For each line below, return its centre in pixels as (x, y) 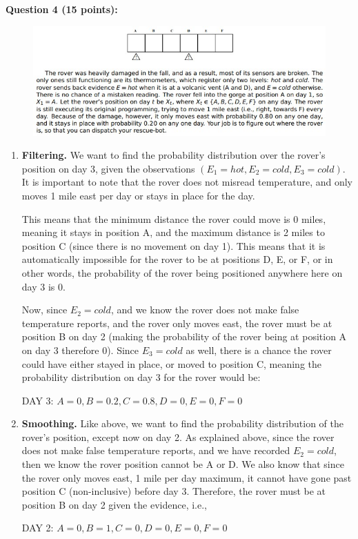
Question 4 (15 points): (62, 9)
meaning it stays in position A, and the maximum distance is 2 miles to (173, 232)
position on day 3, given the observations (108, 168)
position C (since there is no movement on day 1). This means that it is (173, 245)
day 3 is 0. (43, 286)
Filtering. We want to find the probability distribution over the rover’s (173, 155)
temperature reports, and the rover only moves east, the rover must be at (177, 323)
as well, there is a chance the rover (259, 350)
